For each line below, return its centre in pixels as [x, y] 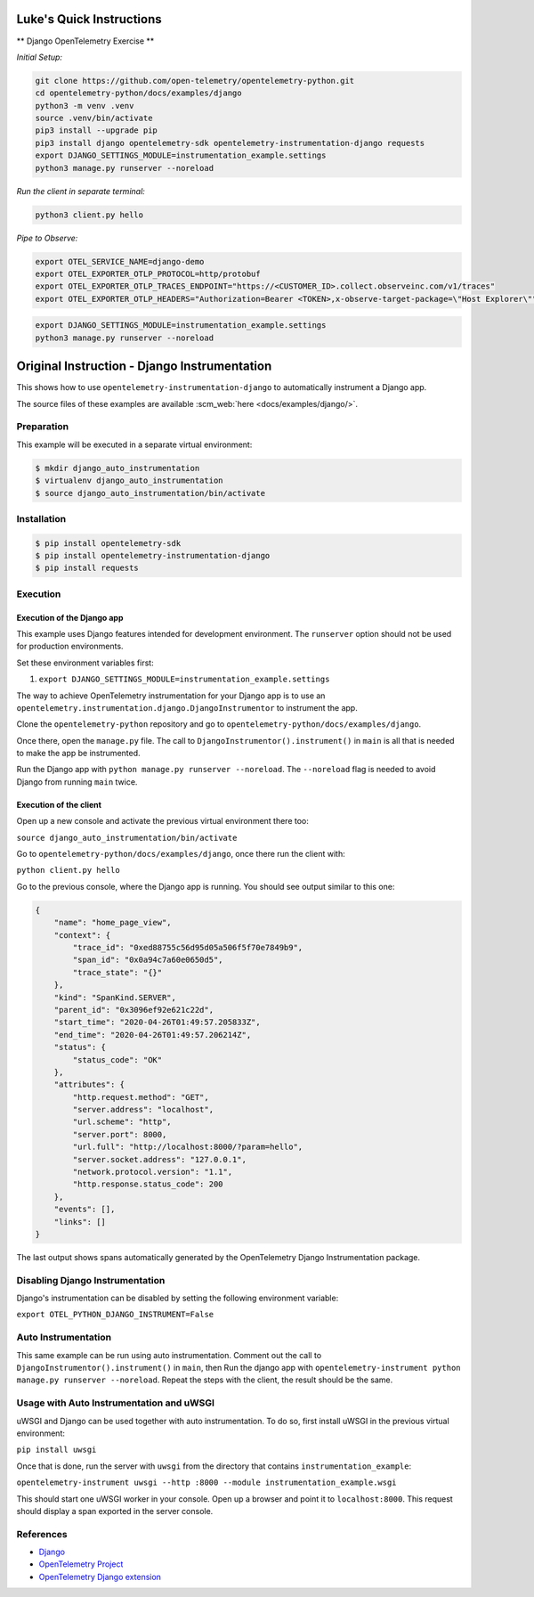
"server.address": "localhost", [143, 1110]
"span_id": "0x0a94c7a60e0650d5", [148, 960]
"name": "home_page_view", [113, 923]
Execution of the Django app [70, 617]
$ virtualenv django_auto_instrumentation [129, 481]
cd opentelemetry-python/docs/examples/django [138, 93]
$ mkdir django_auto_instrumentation [117, 468]
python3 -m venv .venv [85, 106]
